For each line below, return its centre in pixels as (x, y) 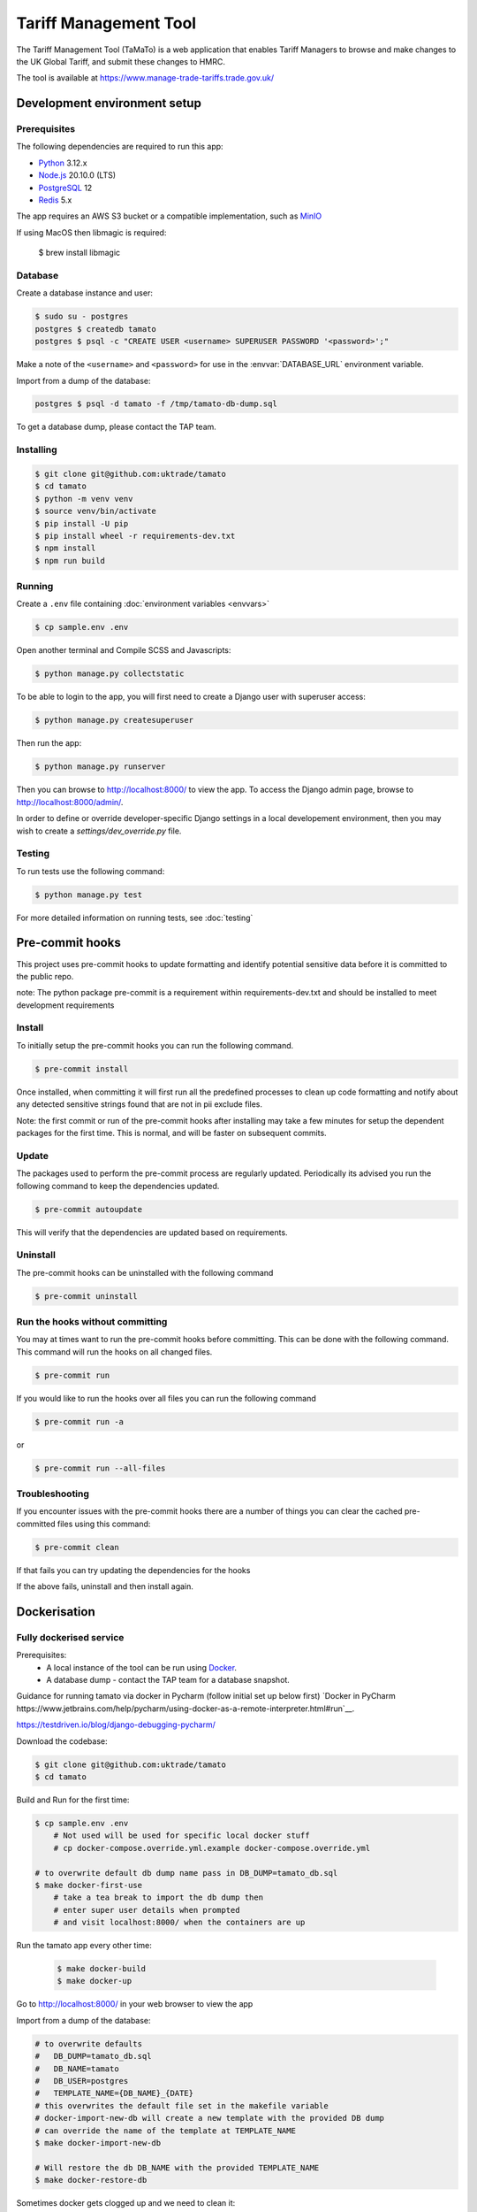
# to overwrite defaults (89, 2043)
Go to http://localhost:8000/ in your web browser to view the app (135, 2004)
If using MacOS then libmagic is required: (91, 232)
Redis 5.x (55, 200)
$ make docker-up (95, 1981)
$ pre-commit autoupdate (89, 1209)
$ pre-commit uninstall (87, 1296)
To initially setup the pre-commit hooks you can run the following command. (155, 1045)
